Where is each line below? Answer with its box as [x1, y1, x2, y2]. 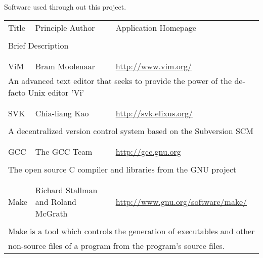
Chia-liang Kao [35, 107, 89, 119]
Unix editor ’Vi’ [28, 86, 84, 98]
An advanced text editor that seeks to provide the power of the [8, 74, 232, 87]
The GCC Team [35, 145, 93, 157]
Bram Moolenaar [35, 60, 95, 72]
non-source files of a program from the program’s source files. [8, 239, 225, 251]
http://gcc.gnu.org [115, 145, 181, 157]
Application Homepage [115, 21, 196, 33]
